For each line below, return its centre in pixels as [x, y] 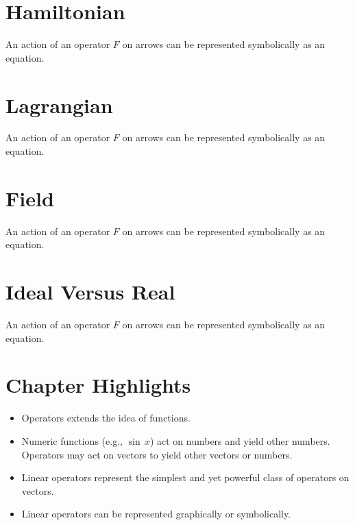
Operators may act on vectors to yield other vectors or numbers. [157, 454]
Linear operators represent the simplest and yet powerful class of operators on [185, 477]
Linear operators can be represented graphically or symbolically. [156, 514]
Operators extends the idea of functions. [106, 418]
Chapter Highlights [98, 385]
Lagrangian [59, 105]
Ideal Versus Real [90, 292]
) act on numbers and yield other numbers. [240, 440]
